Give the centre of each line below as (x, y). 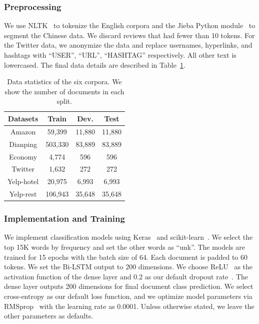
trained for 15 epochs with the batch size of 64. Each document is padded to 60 (126, 257)
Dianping (23, 144)
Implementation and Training (64, 218)
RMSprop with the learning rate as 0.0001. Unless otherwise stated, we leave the (129, 306)
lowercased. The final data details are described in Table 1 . (95, 64)
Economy (23, 156)
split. (64, 101)
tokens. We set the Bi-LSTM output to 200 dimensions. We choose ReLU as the (128, 267)
